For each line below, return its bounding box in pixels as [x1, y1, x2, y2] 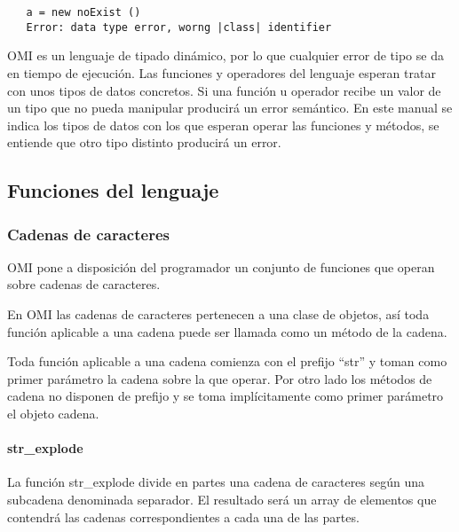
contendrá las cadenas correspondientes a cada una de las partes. [7, 507, 360, 526]
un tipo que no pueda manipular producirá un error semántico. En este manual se [7, 98, 453, 117]
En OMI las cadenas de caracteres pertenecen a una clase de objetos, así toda [7, 305, 430, 324]
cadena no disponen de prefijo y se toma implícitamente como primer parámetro [7, 387, 444, 405]
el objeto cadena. [7, 404, 99, 423]
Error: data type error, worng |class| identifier [26, 20, 332, 34]
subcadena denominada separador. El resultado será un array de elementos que [7, 490, 437, 509]
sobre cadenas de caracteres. [7, 275, 161, 293]
